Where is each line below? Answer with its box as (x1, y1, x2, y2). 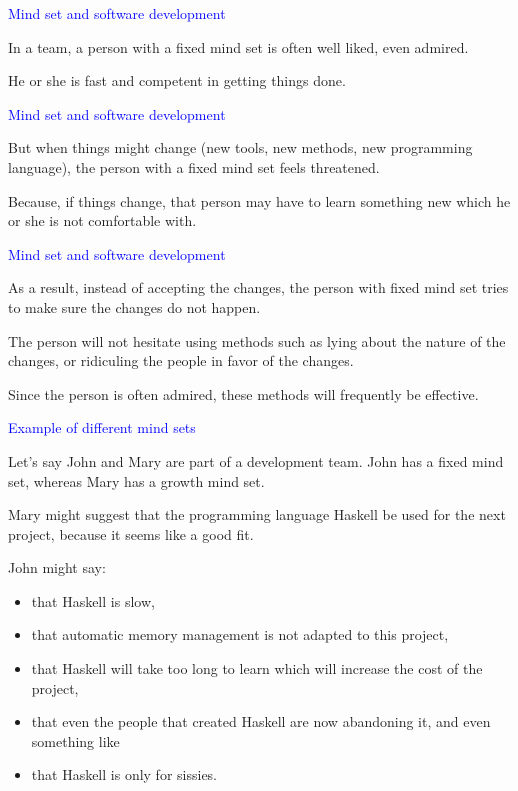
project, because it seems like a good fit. (8, 523, 254, 544)
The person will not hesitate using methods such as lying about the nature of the (8, 330, 506, 351)
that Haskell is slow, (31, 590, 155, 611)
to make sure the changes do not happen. (8, 296, 261, 317)
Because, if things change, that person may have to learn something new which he (8, 190, 511, 211)
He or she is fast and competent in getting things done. (8, 70, 346, 91)
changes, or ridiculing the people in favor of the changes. (8, 350, 354, 371)
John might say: (8, 557, 106, 578)
